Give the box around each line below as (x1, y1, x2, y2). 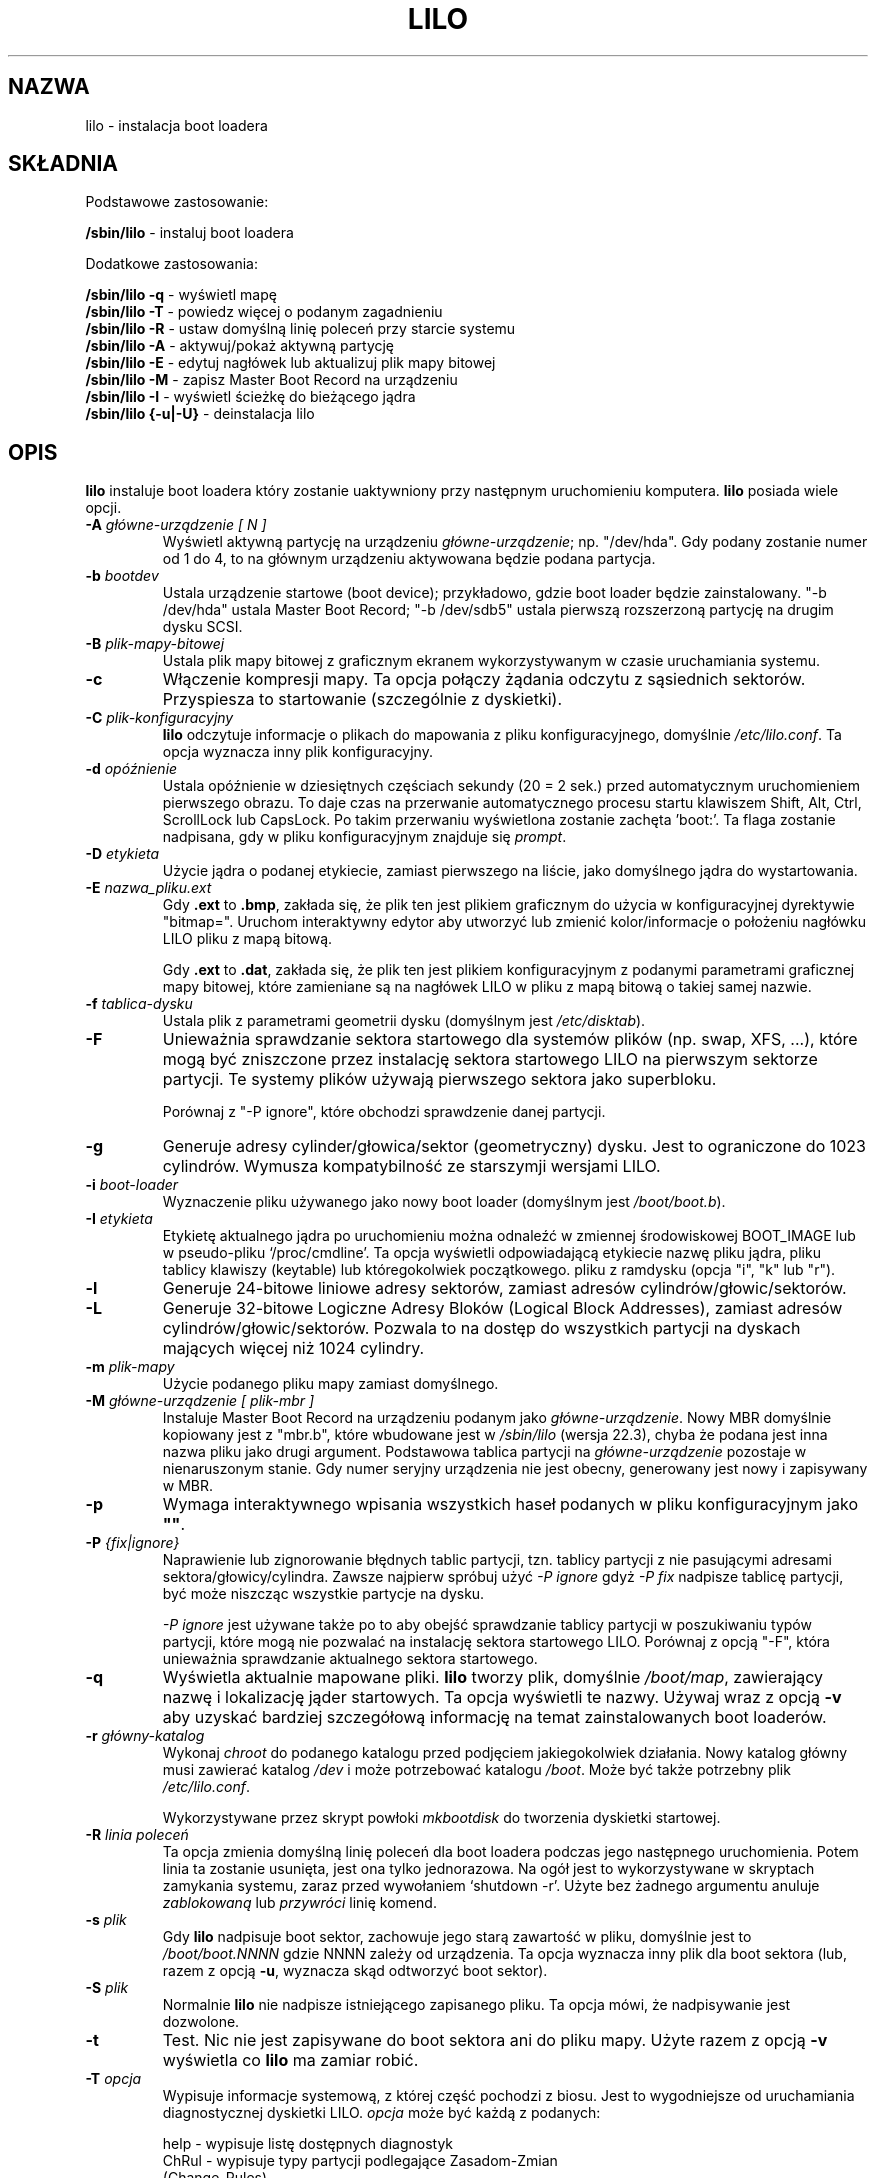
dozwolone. (162, 2013, 240, 2031)
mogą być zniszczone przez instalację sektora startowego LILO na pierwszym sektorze (162, 1049, 818, 1070)
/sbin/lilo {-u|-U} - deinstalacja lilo (85, 405, 315, 423)
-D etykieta (85, 845, 160, 863)
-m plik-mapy (85, 1358, 175, 1376)
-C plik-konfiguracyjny (85, 709, 234, 727)
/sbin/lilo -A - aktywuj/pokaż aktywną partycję (85, 337, 395, 355)
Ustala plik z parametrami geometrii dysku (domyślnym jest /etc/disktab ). (162, 1012, 646, 1030)
